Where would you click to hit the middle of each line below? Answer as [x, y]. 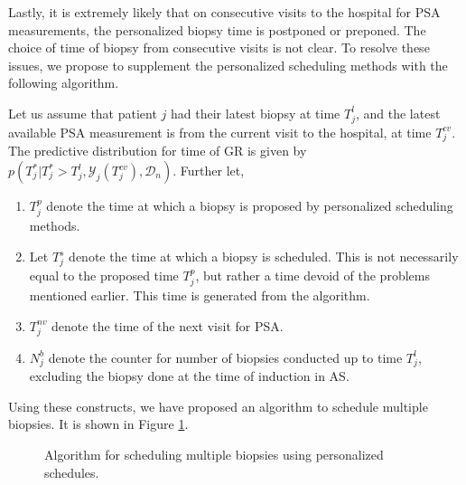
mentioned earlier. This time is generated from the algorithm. [200, 295]
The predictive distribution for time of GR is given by [158, 151]
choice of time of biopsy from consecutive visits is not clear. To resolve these [219, 48]
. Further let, [209, 171]
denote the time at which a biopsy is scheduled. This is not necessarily [264, 257]
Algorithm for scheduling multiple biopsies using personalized [214, 455]
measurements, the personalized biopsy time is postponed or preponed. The [217, 29]
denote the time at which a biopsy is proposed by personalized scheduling [250, 206]
